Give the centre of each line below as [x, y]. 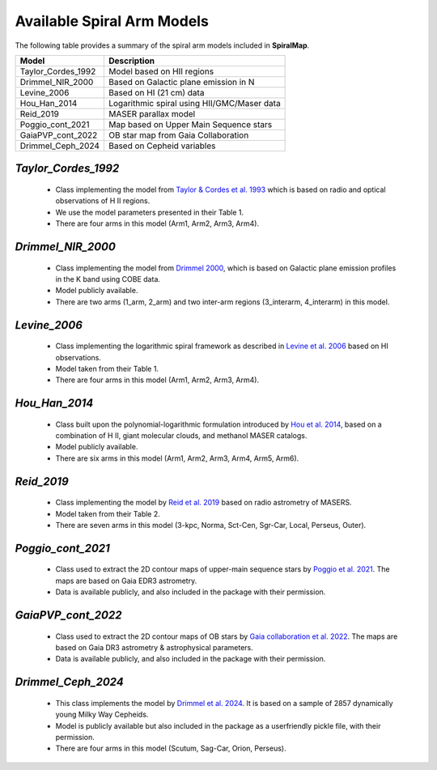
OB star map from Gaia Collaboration [178, 135]
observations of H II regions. [103, 201]
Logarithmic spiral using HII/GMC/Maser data [194, 103]
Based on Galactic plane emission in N [181, 82]
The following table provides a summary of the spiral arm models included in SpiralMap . [162, 45]
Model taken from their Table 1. [107, 368]
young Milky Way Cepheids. [102, 715]
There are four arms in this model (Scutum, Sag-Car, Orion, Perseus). [171, 748]
